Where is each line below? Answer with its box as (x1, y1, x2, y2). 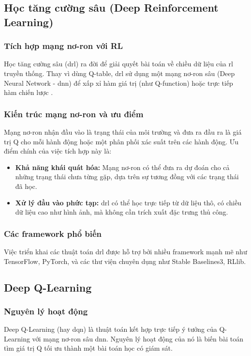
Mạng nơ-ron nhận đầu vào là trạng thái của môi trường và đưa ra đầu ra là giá (4, 126, 242, 137)
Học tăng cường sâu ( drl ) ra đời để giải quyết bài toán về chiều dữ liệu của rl (4, 59, 233, 69)
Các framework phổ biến (4, 227, 102, 239)
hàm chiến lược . (4, 87, 53, 97)
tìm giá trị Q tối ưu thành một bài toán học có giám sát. (4, 343, 173, 353)
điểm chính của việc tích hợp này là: (4, 146, 112, 156)
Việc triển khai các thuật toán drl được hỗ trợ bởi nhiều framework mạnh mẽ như (4, 246, 247, 256)
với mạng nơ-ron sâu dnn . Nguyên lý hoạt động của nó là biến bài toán (32, 333, 244, 343)
